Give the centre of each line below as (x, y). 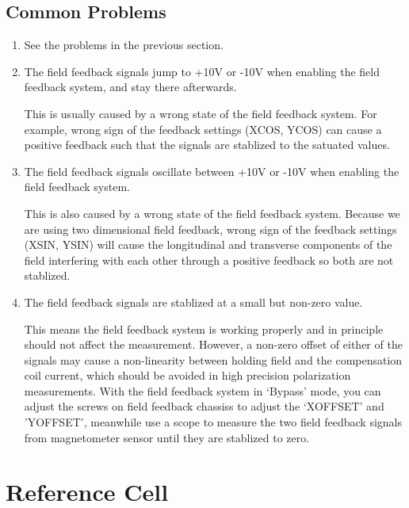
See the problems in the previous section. (124, 45)
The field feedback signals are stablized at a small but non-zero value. (193, 302)
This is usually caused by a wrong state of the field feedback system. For (201, 113)
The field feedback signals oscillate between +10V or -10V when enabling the (212, 171)
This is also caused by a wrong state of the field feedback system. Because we (212, 213)
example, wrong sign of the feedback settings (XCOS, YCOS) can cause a (203, 129)
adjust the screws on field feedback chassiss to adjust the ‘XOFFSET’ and (204, 406)
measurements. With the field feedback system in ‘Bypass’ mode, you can (203, 390)
